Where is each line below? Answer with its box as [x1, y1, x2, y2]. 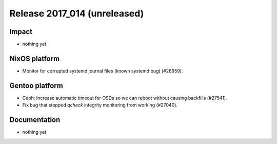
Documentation [9, 116, 61, 124]
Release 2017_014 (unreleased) [9, 8, 144, 19]
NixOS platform [9, 54, 60, 63]
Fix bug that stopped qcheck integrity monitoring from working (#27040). [22, 102, 178, 108]
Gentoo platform [9, 81, 64, 90]
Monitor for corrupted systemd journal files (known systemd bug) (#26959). [22, 67, 183, 74]
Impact [9, 27, 33, 36]
